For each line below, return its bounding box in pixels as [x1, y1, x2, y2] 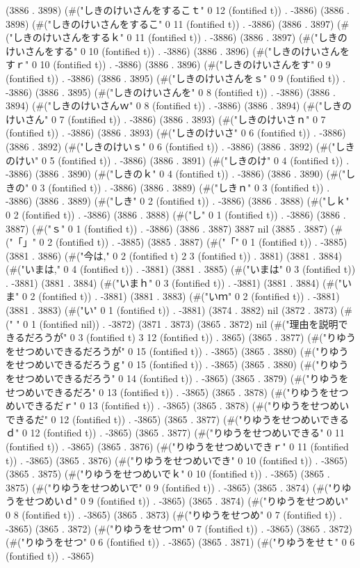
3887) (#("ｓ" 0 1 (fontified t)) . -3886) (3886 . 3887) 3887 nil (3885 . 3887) [6, 221, 328, 235]
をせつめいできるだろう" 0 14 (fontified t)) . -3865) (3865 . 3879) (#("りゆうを [6, 371, 349, 386]
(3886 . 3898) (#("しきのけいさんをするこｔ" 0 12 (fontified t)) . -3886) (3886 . [6, 3, 350, 17]
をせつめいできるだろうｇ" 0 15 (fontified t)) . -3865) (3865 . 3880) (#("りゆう [6, 357, 349, 372]
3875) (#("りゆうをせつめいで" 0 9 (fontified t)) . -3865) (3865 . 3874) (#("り [6, 480, 342, 494]
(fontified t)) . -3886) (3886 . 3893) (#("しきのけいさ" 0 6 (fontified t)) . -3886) [6, 125, 346, 140]
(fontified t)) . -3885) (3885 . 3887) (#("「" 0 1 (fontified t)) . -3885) [55, 235, 347, 249]
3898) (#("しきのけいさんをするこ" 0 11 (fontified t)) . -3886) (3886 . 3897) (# [6, 16, 350, 31]
